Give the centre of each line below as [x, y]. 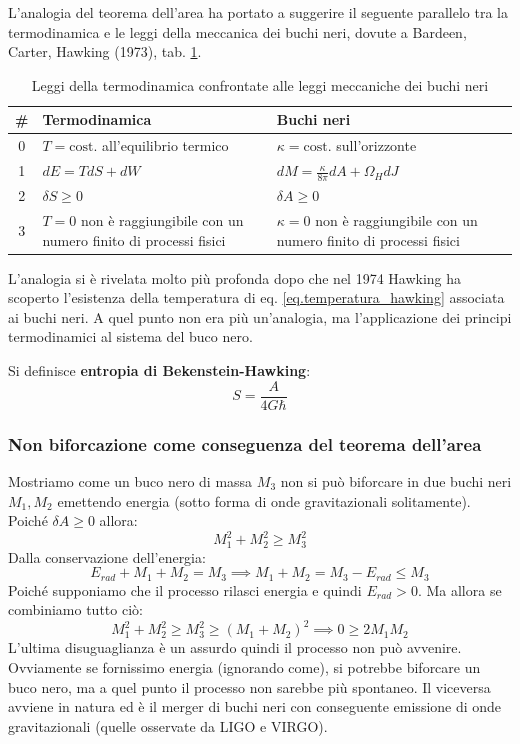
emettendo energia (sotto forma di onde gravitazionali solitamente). [264, 500]
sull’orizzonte [376, 145]
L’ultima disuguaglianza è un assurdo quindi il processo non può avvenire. [235, 647]
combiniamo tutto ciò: [75, 609]
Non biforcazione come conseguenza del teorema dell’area [245, 443]
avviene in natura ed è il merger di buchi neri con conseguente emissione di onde [255, 706]
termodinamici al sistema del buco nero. [130, 336]
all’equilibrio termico [165, 145]
